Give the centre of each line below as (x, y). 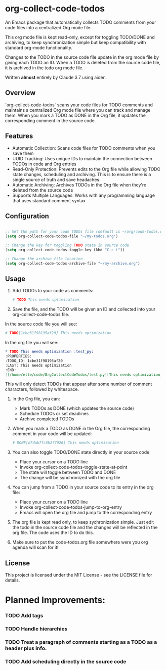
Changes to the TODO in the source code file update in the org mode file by (82, 57)
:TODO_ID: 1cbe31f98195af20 (34, 361)
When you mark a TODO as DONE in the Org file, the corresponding (81, 429)
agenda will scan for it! (35, 547)
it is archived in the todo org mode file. (44, 68)
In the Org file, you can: (36, 399)
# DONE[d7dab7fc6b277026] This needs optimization (65, 443)
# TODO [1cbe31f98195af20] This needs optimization (58, 333)
